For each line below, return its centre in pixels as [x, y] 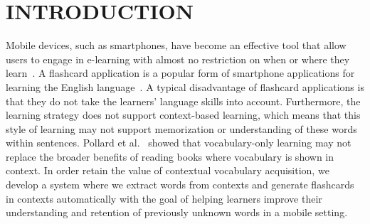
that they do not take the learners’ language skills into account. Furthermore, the [183, 101]
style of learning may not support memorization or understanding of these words [181, 128]
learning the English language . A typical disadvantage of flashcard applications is [185, 86]
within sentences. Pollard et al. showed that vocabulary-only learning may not [179, 143]
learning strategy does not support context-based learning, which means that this [183, 115]
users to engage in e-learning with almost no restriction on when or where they [178, 59]
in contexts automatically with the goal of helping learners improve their [164, 198]
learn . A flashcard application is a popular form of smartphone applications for [180, 73]
